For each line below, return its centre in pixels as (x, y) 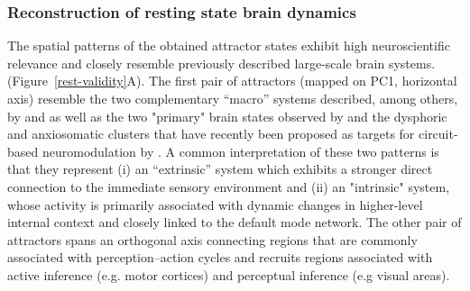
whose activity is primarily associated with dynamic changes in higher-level (215, 204)
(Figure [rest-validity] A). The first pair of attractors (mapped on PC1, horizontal (232, 81)
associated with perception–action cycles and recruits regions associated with (220, 257)
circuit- (438, 134)
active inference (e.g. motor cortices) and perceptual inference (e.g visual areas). (229, 274)
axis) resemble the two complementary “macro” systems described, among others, (233, 98)
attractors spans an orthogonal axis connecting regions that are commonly (212, 239)
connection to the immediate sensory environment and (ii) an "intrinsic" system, (229, 186)
